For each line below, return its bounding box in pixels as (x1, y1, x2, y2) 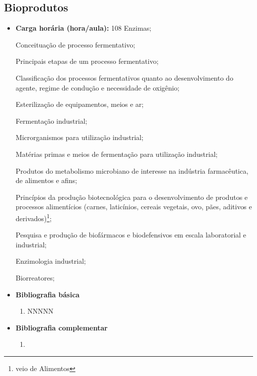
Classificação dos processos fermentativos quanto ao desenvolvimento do (15, 72, 233, 83)
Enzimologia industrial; (15, 256, 86, 266)
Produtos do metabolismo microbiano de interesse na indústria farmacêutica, (15, 165, 249, 176)
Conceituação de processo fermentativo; (15, 39, 135, 49)
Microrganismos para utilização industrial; (15, 132, 144, 142)
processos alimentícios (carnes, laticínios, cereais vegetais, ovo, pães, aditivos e (15, 201, 252, 212)
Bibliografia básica (15, 289, 80, 299)
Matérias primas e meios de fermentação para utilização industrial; (15, 148, 218, 159)
